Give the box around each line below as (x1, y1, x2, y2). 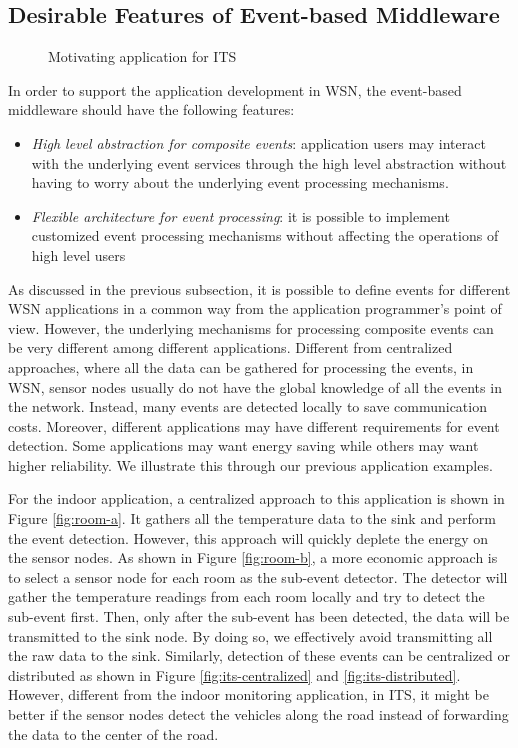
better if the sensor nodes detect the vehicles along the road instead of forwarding (8, 704, 509, 725)
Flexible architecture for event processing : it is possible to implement (31, 205, 450, 226)
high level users (31, 244, 126, 265)
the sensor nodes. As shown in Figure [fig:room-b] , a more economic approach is (8, 547, 498, 568)
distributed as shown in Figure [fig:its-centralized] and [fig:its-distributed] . (8, 664, 461, 685)
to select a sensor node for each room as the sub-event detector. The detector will (8, 566, 508, 587)
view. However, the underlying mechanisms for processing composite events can (8, 317, 494, 338)
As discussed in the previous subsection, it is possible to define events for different (8, 278, 511, 299)
